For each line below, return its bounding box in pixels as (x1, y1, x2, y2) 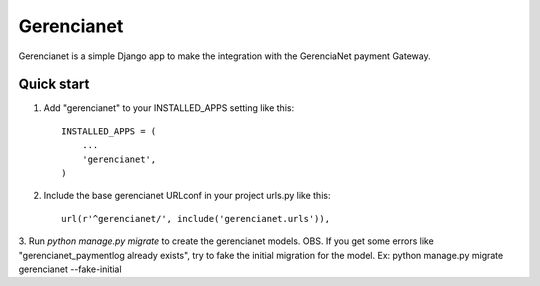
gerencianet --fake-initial (18, 263, 122, 275)
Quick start (18, 76, 90, 93)
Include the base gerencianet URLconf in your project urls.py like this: (43, 190, 331, 202)
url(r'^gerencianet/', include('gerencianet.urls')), (61, 213, 330, 224)
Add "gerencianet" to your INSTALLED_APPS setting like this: (43, 102, 295, 114)
